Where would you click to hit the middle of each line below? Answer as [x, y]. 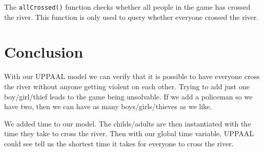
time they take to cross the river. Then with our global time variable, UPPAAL [129, 133]
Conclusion [44, 52]
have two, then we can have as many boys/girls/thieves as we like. [108, 106]
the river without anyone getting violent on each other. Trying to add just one [127, 86]
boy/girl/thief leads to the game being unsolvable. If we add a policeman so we [128, 96]
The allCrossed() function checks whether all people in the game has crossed [127, 7]
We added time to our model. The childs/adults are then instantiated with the [128, 123]
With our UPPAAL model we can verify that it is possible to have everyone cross [132, 76]
